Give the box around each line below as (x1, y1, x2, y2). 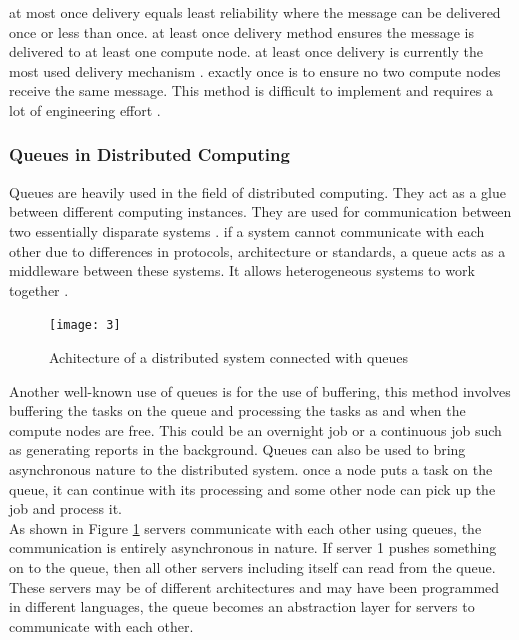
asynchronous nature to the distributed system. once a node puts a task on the (9, 458, 493, 479)
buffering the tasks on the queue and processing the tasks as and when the (9, 400, 466, 421)
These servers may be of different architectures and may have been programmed (9, 576, 500, 597)
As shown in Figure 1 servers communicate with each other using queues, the (9, 517, 482, 538)
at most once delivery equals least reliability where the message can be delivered (9, 2, 501, 22)
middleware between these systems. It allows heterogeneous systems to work (9, 260, 475, 281)
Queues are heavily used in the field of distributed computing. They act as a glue (9, 181, 506, 202)
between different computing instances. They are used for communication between (9, 201, 512, 222)
